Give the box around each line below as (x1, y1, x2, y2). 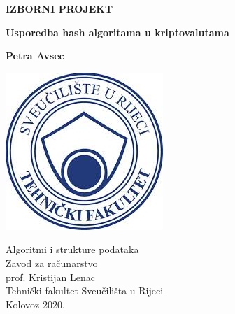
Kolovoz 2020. (6, 297, 65, 311)
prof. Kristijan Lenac (6, 269, 95, 284)
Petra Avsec (6, 48, 64, 63)
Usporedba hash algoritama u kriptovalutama (6, 24, 229, 39)
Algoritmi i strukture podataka (6, 242, 139, 257)
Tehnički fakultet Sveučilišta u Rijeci (6, 283, 164, 298)
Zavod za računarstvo (6, 255, 98, 270)
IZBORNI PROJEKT (6, 1, 113, 15)
